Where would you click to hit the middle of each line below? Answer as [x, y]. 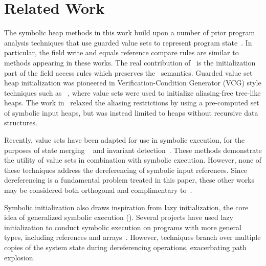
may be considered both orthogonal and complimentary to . [98, 190]
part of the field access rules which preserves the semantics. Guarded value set [128, 72]
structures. [21, 123]
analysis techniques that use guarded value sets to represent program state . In [128, 42]
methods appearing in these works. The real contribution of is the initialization [130, 62]
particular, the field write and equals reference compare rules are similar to [121, 52]
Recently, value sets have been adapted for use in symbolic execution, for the [125, 140]
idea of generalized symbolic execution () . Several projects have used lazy [119, 217]
